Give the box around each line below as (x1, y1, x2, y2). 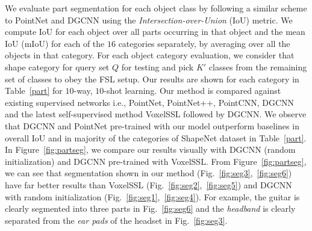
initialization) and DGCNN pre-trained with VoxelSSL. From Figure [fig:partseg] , (5, 155, 307, 167)
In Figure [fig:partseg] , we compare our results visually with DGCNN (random (5, 143, 296, 156)
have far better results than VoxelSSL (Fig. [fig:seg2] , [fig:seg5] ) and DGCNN (5, 178, 292, 191)
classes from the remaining (208, 60, 307, 73)
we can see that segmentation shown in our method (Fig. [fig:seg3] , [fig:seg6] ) (5, 167, 292, 179)
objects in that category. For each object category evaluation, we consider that (5, 49, 295, 61)
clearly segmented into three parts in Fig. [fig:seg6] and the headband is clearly (5, 202, 296, 215)
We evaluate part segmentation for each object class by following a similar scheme (5, 2, 307, 14)
